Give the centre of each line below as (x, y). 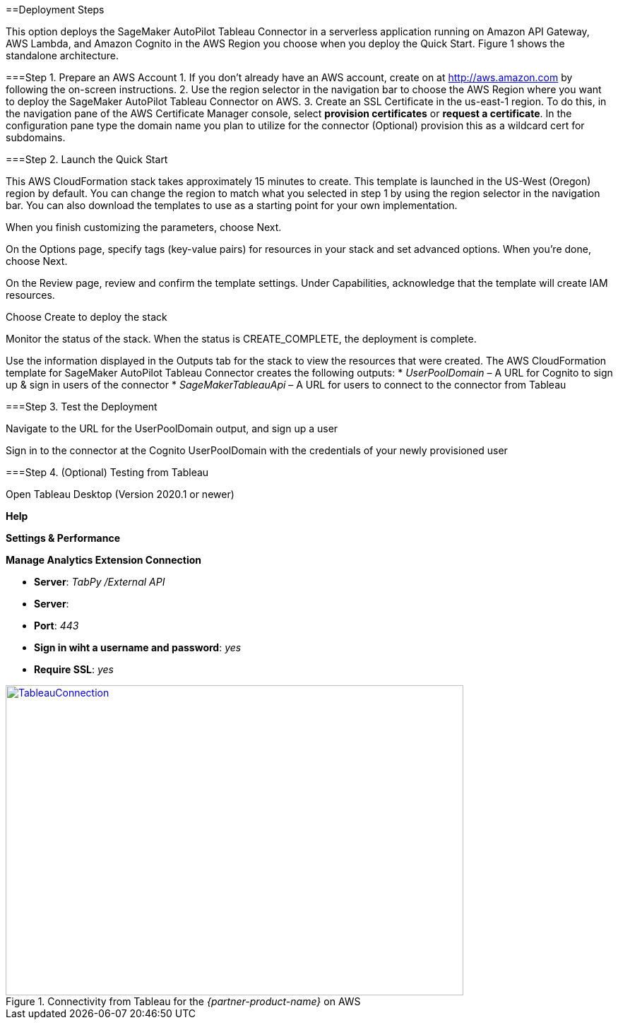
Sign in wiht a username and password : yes (138, 647)
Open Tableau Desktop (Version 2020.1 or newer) (120, 494)
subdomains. (36, 137)
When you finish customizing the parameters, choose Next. (144, 227)
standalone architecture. (63, 55)
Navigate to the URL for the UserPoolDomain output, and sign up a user (172, 428)
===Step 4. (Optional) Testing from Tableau (107, 472)
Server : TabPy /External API (100, 582)
